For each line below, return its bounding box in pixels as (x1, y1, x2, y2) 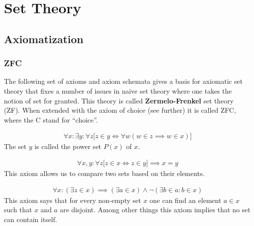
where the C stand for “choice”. (4, 114, 98, 125)
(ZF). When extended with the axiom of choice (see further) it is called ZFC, (4, 105, 236, 115)
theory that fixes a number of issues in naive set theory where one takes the (4, 85, 232, 96)
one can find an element (149, 195, 222, 205)
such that (4, 204, 32, 215)
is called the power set (34, 141, 102, 151)
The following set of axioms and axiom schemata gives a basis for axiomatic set (4, 76, 243, 86)
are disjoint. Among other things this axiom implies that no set (59, 204, 251, 215)
